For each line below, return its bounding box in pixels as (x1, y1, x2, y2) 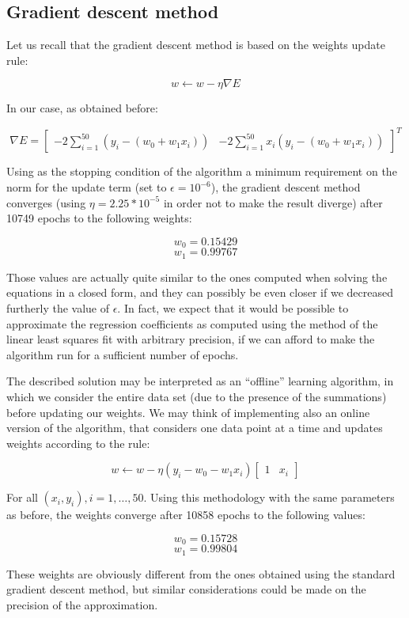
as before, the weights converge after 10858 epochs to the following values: (6, 506, 365, 523)
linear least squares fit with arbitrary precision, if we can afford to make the (6, 331, 375, 347)
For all (6, 489, 38, 506)
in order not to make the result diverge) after (163, 194, 383, 210)
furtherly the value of (6, 299, 109, 316)
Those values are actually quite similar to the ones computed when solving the (6, 268, 388, 285)
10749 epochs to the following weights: (6, 210, 192, 226)
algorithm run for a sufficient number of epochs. (6, 346, 239, 362)
